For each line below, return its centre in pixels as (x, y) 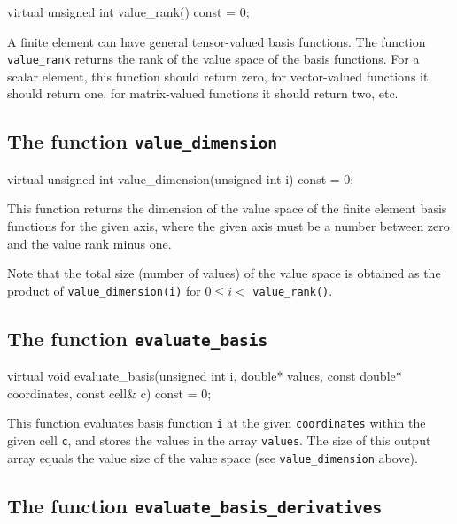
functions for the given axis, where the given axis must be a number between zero (228, 226)
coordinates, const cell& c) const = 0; (109, 393)
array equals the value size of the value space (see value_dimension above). (213, 457)
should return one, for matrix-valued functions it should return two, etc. (203, 93)
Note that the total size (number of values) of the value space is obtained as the (224, 273)
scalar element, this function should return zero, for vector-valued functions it (218, 76)
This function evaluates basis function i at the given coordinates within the (217, 423)
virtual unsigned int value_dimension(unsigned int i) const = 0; (181, 178)
